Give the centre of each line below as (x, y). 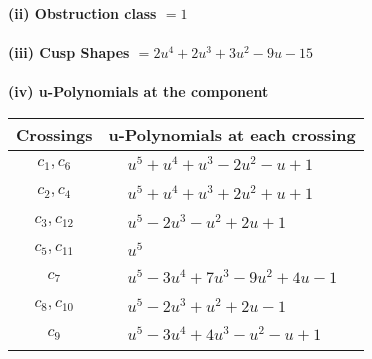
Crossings (54, 134)
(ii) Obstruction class (82, 13)
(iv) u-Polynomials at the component (138, 91)
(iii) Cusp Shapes (69, 52)
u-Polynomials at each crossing (232, 134)
